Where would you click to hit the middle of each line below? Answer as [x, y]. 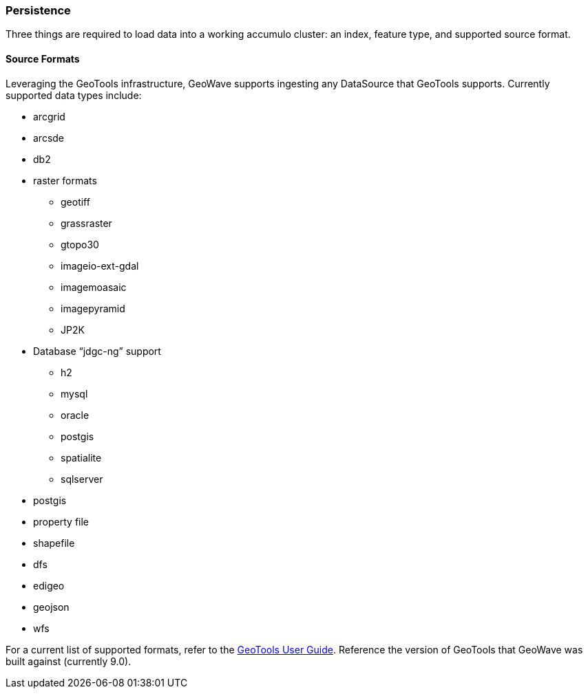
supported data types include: [74, 95]
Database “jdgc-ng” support [97, 351]
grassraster [86, 223]
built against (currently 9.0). [69, 661]
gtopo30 [80, 244]
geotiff [75, 202]
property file [61, 521]
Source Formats [43, 58]
